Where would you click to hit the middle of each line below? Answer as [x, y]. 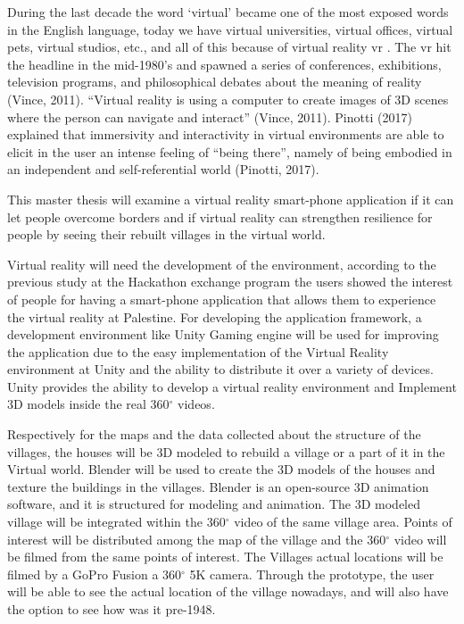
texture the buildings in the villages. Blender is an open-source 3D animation [218, 486]
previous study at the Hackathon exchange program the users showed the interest [230, 282]
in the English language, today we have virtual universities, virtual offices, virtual [230, 29]
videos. [196, 404]
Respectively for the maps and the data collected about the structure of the [214, 434]
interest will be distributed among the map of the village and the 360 [197, 539]
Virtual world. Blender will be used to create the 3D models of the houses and [221, 469]
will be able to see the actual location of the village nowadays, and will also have [228, 591]
